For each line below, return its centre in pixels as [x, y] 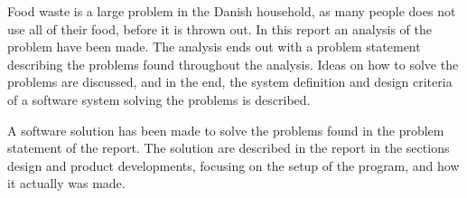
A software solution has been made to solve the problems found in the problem [226, 130]
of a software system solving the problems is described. [159, 99]
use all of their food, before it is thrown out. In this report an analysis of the [220, 28]
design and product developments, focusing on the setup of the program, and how [233, 165]
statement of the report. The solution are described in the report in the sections [229, 148]
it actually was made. [66, 183]
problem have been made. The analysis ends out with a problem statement [214, 47]
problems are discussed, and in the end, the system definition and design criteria [230, 82]
